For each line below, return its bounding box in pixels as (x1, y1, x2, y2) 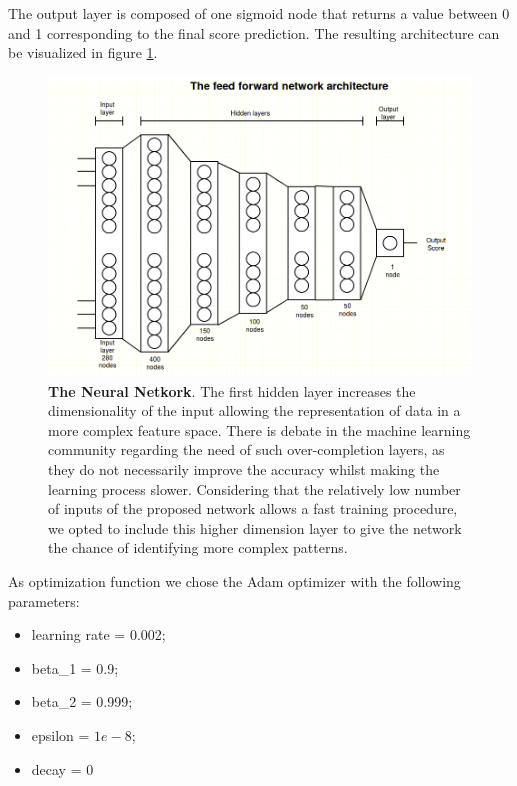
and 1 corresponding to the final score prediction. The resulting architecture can (8, 22, 500, 43)
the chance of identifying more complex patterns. (48, 537, 348, 558)
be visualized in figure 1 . (8, 42, 158, 63)
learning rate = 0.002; (31, 624, 166, 645)
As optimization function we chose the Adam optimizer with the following (8, 571, 461, 592)
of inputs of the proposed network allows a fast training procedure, (48, 498, 458, 519)
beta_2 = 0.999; (31, 691, 133, 712)
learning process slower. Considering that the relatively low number (48, 478, 461, 499)
